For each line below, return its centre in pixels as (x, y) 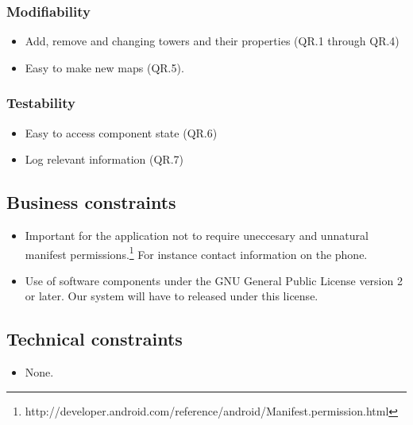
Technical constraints (95, 339)
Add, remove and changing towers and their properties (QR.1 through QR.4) (212, 41)
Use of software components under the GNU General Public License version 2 (214, 280)
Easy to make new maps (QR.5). (104, 67)
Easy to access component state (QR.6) (121, 132)
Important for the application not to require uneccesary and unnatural (197, 236)
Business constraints (91, 202)
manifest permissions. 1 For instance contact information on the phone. (196, 253)
